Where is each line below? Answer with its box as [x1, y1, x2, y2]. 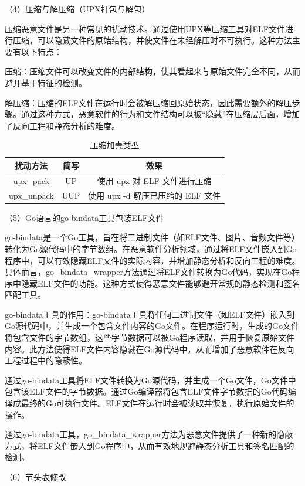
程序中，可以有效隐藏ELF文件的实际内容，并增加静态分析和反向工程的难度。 [5, 254, 300, 266]
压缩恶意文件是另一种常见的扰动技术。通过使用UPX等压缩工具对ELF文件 [5, 22, 285, 35]
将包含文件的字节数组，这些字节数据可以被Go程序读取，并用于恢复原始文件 [5, 331, 294, 344]
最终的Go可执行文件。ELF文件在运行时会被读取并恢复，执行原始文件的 [21, 397, 294, 409]
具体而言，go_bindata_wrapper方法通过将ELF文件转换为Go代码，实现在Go [5, 266, 292, 278]
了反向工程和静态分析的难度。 [5, 119, 120, 131]
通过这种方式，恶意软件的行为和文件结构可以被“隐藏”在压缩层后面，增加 [21, 108, 300, 120]
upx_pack [13, 174, 49, 186]
